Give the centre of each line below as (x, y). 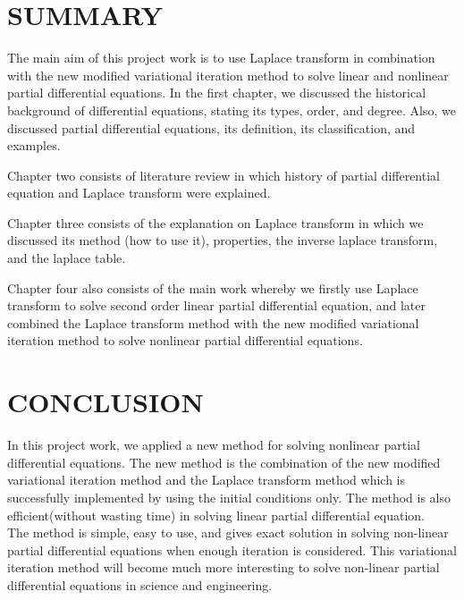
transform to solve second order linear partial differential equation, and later (217, 305)
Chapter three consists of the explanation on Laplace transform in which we (215, 222)
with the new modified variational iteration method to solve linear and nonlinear (228, 75)
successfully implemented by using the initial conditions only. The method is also (229, 497)
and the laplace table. (67, 258)
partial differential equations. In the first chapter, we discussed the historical (217, 93)
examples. (34, 145)
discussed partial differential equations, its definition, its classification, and (211, 127)
